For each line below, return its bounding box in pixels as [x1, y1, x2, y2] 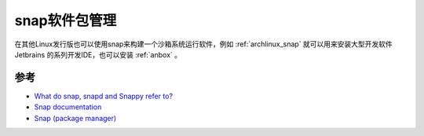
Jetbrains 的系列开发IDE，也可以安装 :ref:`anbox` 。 [14, 50, 182, 59]
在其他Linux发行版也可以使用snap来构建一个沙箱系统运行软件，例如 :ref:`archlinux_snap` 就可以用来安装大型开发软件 [14, 39, 393, 49]
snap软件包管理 [14, 12, 117, 29]
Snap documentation [34, 102, 102, 112]
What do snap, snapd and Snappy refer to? [34, 91, 173, 101]
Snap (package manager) [34, 113, 117, 123]
